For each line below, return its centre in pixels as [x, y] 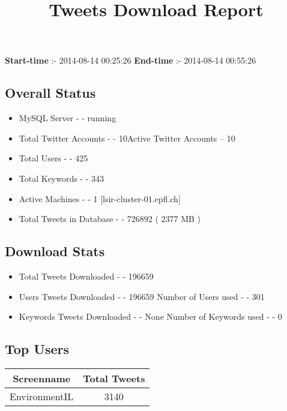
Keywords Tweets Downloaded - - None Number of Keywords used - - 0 [150, 316]
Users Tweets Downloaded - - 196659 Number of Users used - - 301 [142, 296]
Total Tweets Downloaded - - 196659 [86, 276]
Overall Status [50, 93]
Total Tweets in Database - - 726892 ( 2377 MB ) [110, 219]
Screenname [42, 378]
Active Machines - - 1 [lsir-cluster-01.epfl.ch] [100, 198]
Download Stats [55, 251]
